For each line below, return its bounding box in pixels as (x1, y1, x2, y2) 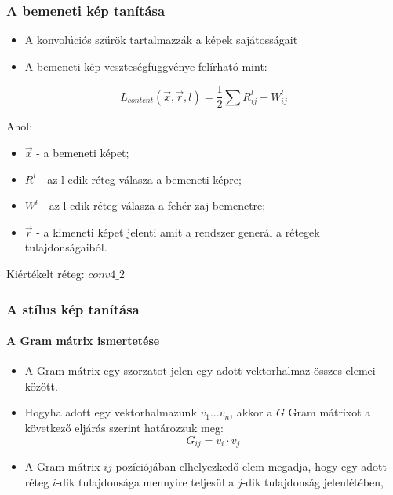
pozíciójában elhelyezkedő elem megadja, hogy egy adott (115, 458, 387, 475)
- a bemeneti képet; (36, 145, 129, 161)
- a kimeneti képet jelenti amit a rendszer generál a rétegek (36, 223, 320, 240)
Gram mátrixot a (288, 404, 371, 420)
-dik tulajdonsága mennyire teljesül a (56, 473, 235, 489)
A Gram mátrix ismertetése (6, 332, 160, 349)
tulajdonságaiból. (24, 239, 107, 255)
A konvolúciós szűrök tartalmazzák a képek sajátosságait (24, 31, 298, 48)
